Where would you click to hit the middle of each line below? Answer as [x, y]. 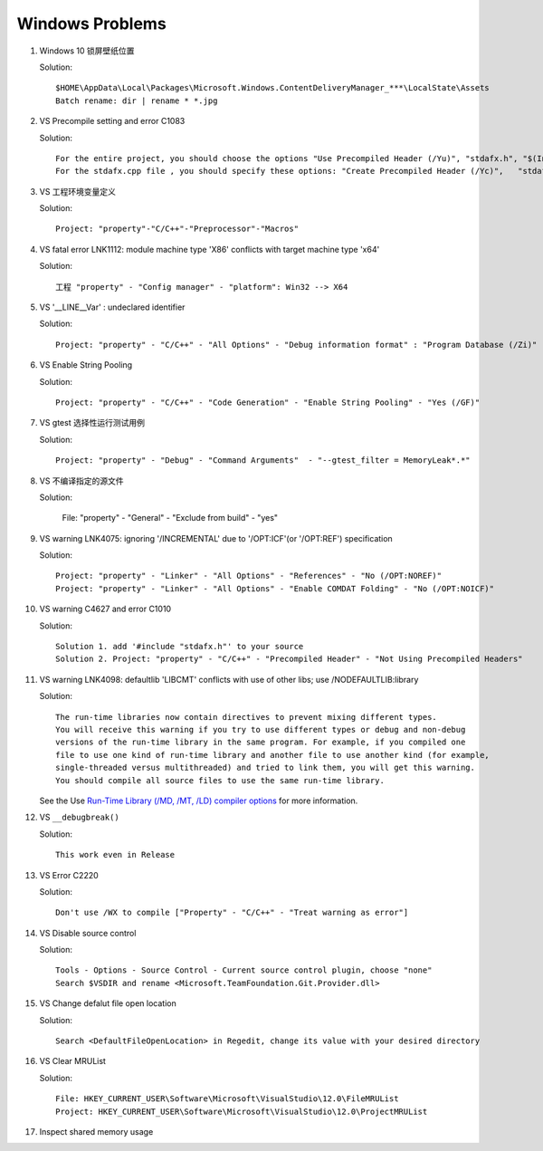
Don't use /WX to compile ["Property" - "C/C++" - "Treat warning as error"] [232, 913]
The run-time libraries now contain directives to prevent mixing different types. [247, 717]
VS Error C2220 [69, 875]
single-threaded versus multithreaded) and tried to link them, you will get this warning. [265, 768]
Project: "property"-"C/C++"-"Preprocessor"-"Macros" [177, 229]
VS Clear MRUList [72, 1061]
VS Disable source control [88, 933]
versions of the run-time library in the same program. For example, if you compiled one [261, 742]
